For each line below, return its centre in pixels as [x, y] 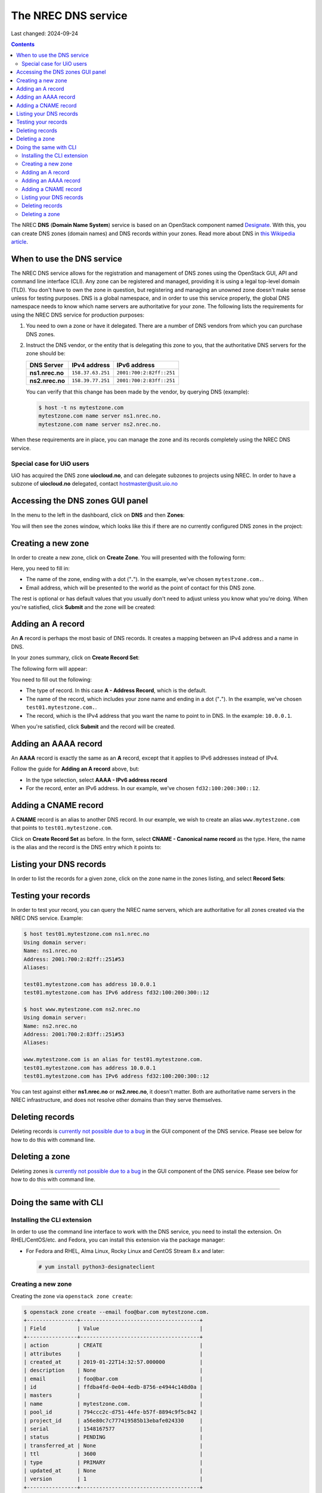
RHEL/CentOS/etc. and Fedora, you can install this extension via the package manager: [118, 1240]
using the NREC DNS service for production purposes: [78, 315]
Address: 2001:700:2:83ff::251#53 [74, 1034]
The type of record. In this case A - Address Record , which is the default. [116, 690]
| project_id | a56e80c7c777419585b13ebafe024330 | [113, 1420]
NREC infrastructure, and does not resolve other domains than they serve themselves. [117, 1100]
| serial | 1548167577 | [113, 1429]
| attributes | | [113, 1354]
